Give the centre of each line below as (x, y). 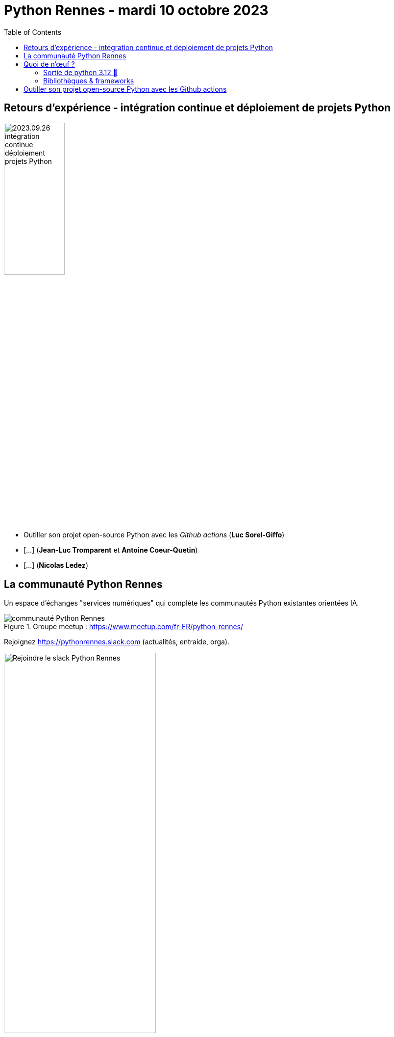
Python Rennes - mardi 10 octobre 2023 (136, 10)
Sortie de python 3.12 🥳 (80, 72)
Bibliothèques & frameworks (89, 80)
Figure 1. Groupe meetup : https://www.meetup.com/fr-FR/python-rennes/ (124, 627)
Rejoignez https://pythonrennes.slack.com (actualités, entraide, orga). (117, 642)
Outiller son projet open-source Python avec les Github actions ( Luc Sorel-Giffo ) (154, 535)
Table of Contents (33, 32)
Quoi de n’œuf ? (49, 64)
